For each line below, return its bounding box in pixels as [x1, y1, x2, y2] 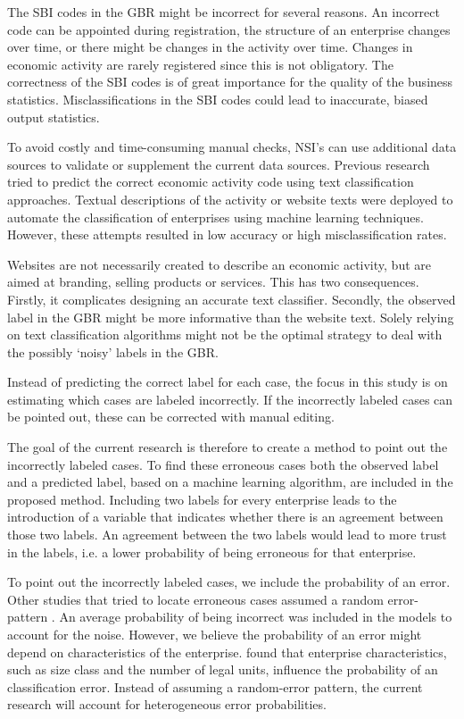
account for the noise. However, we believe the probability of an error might [7, 625, 422, 643]
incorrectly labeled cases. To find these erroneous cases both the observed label [7, 455, 439, 473]
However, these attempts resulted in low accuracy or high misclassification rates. [7, 225, 447, 244]
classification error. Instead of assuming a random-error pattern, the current [7, 677, 423, 696]
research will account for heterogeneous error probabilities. [7, 695, 327, 714]
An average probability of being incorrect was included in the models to [59, 607, 452, 626]
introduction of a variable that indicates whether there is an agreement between [7, 507, 443, 526]
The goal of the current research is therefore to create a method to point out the [7, 438, 448, 456]
